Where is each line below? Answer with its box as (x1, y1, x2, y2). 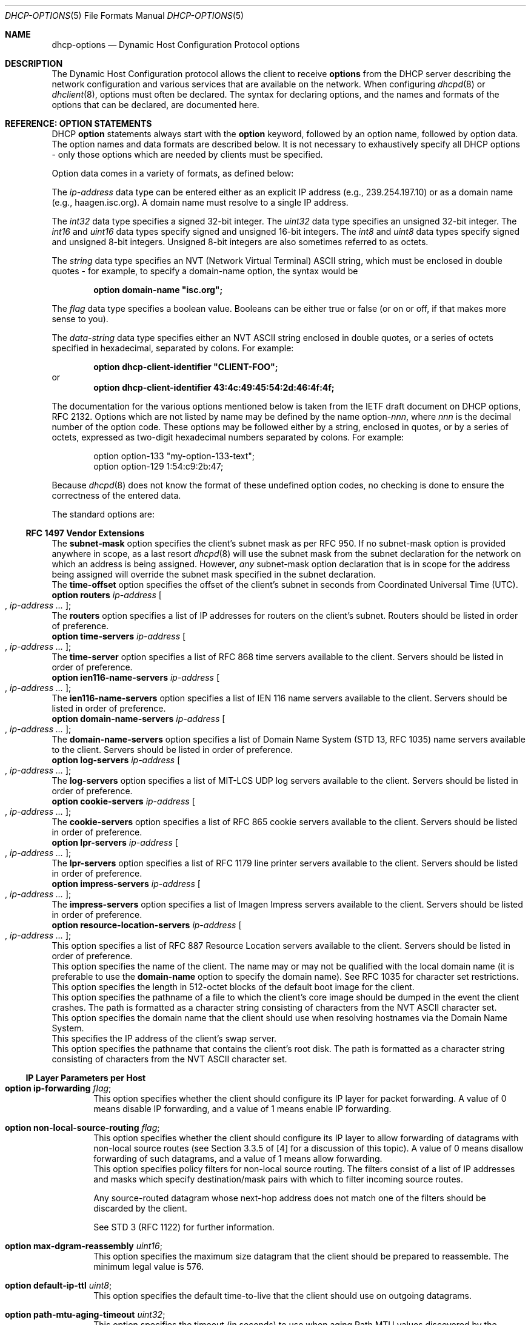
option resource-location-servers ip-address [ (52, 920, 242, 930)
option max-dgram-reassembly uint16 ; (5, 1241, 162, 1251)
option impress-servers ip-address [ (52, 878, 201, 889)
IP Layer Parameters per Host (25, 1073, 146, 1083)
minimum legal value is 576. (93, 1261, 204, 1272)
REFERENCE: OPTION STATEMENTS (5, 118, 152, 129)
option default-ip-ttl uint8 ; (5, 1280, 112, 1290)
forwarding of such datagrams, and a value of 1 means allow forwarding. (93, 1153, 382, 1164)
